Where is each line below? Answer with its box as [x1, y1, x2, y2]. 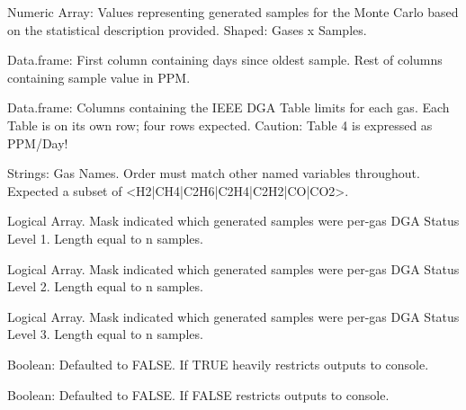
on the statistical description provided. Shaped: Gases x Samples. [7, 20, 367, 39]
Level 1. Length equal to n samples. [7, 228, 203, 247]
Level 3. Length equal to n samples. [7, 325, 203, 343]
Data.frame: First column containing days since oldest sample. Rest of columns [7, 50, 443, 69]
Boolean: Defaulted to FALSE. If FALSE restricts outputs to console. [7, 385, 390, 404]
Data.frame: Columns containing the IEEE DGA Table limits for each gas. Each [7, 98, 450, 117]
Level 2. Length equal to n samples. [7, 277, 203, 296]
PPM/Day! [7, 133, 68, 152]
